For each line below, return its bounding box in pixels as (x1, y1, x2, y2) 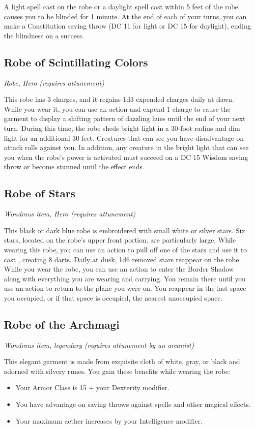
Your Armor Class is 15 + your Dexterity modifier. (15, 382, 170, 393)
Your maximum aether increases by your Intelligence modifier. (15, 415, 203, 426)
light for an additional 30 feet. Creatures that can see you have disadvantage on (4, 132, 244, 143)
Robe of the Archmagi (4, 316, 120, 332)
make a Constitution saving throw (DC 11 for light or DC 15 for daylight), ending (4, 21, 251, 31)
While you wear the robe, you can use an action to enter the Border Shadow (4, 264, 234, 274)
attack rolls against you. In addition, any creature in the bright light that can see (4, 142, 249, 153)
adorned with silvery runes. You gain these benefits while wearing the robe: (4, 366, 230, 376)
